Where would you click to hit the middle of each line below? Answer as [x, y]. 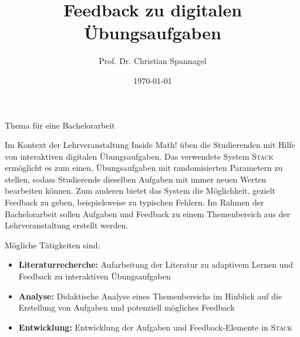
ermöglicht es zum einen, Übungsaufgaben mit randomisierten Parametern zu [144, 168]
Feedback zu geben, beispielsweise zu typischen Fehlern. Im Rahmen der [134, 202]
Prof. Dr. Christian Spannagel [153, 61]
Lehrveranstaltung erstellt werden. [67, 225]
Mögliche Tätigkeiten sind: [53, 245]
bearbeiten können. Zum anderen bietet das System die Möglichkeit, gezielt [140, 191]
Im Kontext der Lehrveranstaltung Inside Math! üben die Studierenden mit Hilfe [150, 145]
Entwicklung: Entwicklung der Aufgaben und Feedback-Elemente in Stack [155, 327]
